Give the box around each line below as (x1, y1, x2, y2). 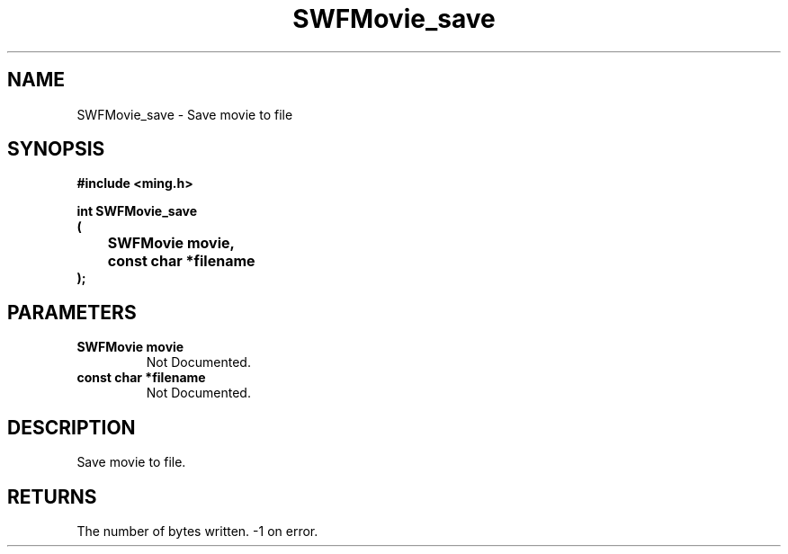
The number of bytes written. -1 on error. (76, 523, 318, 539)
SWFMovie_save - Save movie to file (76, 106, 293, 122)
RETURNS (7, 485, 97, 508)
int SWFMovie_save (76, 203, 198, 219)
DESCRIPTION (7, 415, 136, 439)
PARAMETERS (7, 300, 137, 324)
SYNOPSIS (7, 138, 105, 161)
